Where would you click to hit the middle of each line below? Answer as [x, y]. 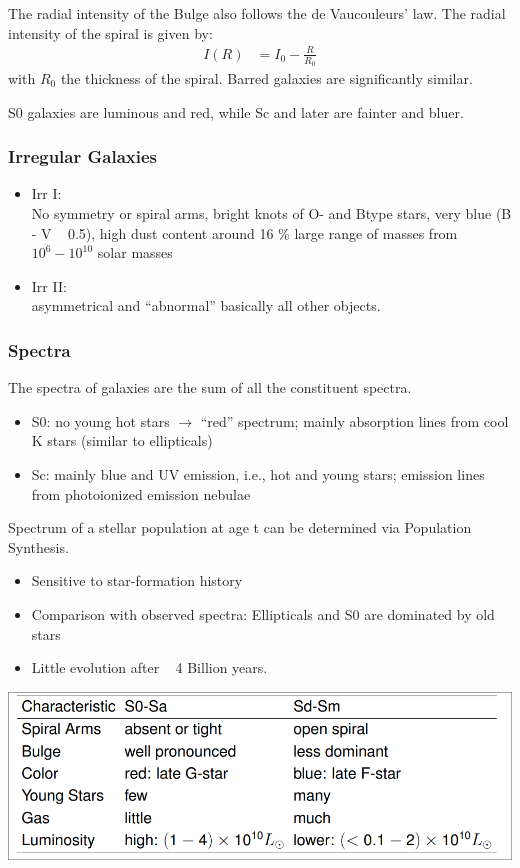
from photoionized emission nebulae [141, 493]
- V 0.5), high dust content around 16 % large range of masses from [244, 232]
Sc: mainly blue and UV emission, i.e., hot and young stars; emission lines [258, 473]
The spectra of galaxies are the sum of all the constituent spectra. [210, 387]
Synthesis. [38, 546]
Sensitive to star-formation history [137, 580]
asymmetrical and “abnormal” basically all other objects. [206, 305]
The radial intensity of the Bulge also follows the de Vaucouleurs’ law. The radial [257, 13]
